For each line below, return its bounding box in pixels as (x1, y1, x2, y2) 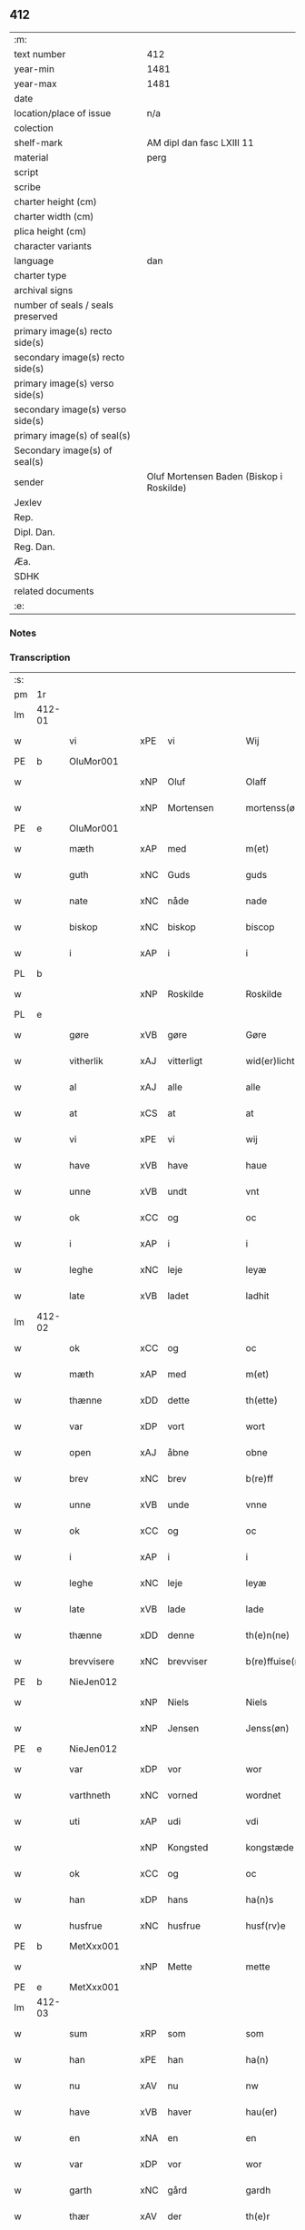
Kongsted (167, 1841, 209, 1854)
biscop (245, 921, 275, 933)
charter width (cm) (14, 210, 94, 222)
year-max (14, 77, 57, 90)
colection (14, 122, 54, 134)
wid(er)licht (245, 1055, 295, 1068)
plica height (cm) (14, 224, 87, 237)
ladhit (245, 1289, 270, 1302)
